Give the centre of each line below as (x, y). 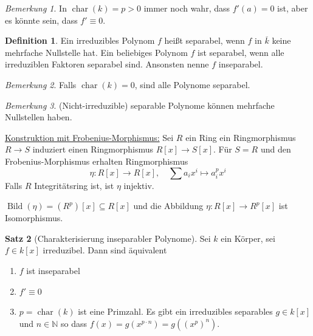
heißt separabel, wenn (205, 40)
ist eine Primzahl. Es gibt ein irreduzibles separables (175, 311)
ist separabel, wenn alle (241, 52)
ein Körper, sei (248, 238)
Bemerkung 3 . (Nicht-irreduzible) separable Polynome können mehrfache (140, 105)
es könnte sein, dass (41, 20)
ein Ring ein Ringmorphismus (241, 137)
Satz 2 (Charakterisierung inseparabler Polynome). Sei (108, 238)
